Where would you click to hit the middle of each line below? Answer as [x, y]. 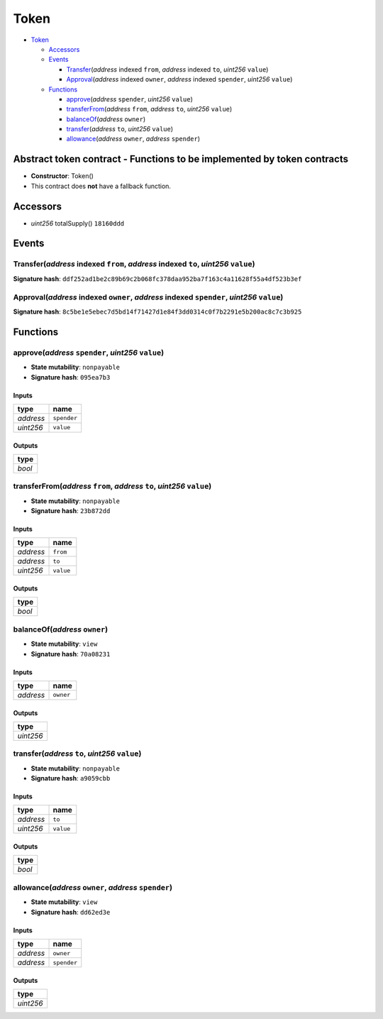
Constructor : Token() [62, 176]
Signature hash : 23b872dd [71, 511]
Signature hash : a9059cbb [71, 778]
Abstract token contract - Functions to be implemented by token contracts [181, 159]
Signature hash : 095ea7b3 [71, 377]
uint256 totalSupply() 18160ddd [78, 223]
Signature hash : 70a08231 [71, 654]
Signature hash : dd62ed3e [71, 912]
